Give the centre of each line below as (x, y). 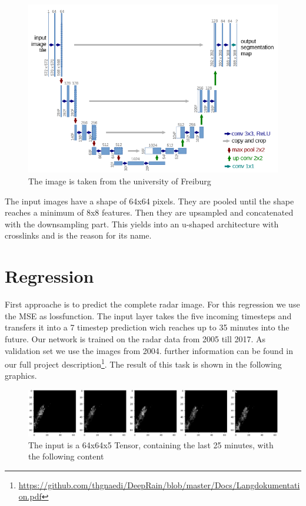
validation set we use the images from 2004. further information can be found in (149, 350)
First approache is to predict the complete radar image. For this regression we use (152, 304)
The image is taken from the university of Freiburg (120, 181)
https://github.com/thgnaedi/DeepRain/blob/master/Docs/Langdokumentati (159, 484)
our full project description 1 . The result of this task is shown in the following (143, 363)
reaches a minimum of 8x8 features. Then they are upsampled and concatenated (149, 212)
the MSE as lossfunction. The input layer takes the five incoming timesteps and (148, 315)
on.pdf (30, 496)
